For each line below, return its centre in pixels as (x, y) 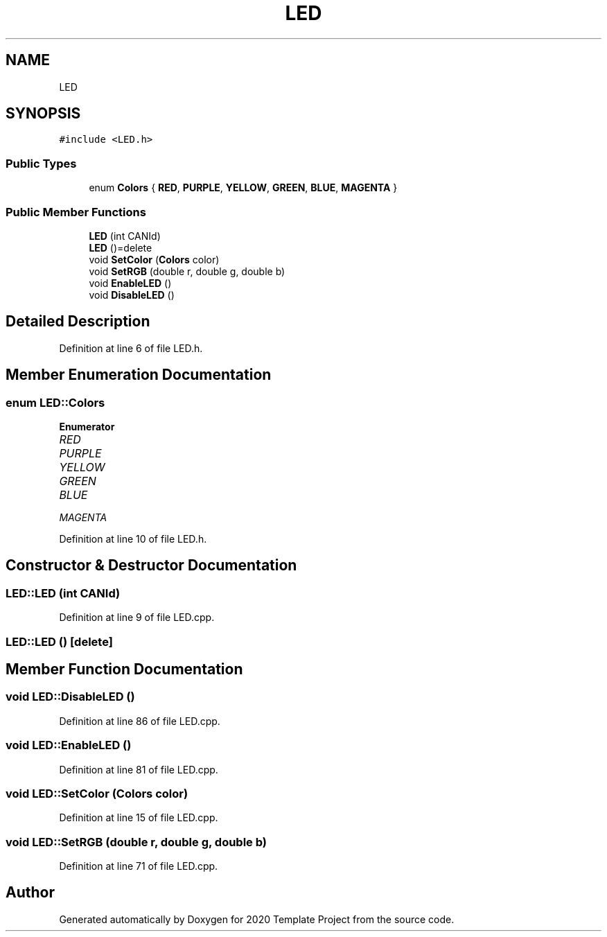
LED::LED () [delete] (59, 641)
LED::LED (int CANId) (63, 593)
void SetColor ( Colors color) (154, 259)
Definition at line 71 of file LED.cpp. (139, 866)
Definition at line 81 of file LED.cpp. (139, 769)
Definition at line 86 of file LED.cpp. (140, 721)
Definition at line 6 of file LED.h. (131, 348)
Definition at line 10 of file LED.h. (133, 539)
